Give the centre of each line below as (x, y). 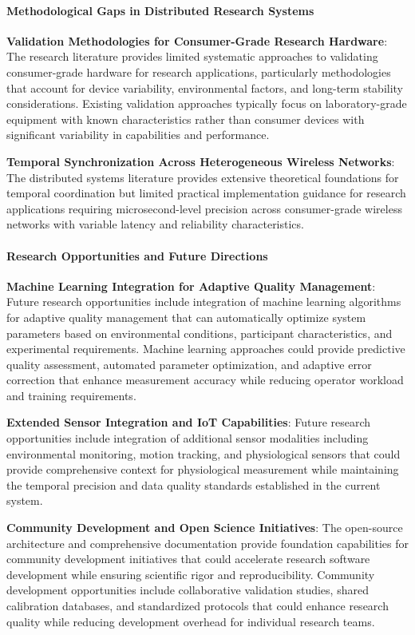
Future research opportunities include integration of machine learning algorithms (204, 302)
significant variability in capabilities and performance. (138, 135)
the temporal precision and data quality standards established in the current (194, 484)
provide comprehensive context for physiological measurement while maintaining (203, 469)
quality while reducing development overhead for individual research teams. (191, 621)
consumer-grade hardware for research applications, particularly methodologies (199, 71)
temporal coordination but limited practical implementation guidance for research (206, 193)
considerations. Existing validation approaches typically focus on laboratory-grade (207, 103)
